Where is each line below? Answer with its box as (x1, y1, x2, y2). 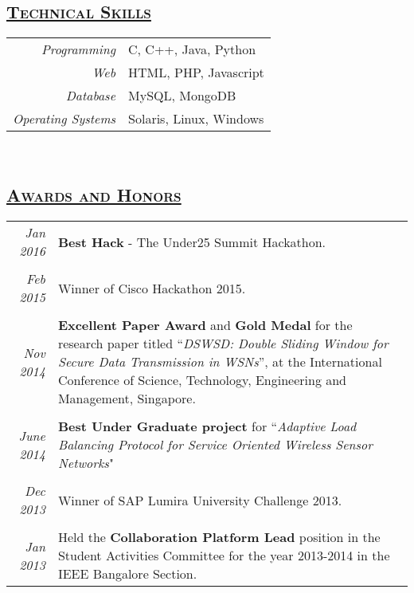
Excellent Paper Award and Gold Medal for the (57, 316, 353, 334)
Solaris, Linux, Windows (128, 109, 264, 128)
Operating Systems (13, 109, 116, 128)
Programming (41, 40, 116, 59)
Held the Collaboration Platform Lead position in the (57, 528, 381, 546)
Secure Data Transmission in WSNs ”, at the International (57, 352, 382, 371)
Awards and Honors (6, 183, 182, 207)
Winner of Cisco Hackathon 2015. (57, 278, 246, 297)
